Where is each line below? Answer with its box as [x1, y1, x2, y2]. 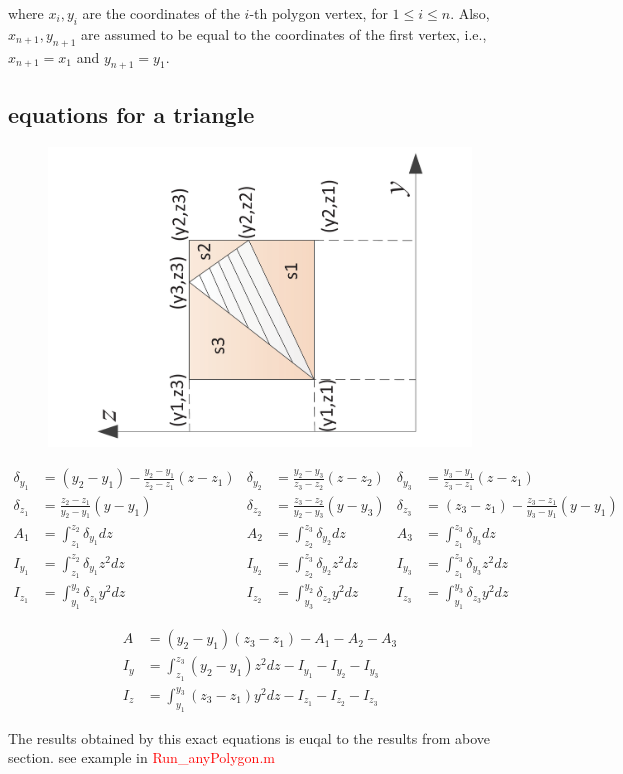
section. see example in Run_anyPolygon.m [8, 747, 275, 768]
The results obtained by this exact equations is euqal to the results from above [8, 727, 491, 748]
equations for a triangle [8, 98, 255, 129]
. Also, [450, 3, 490, 23]
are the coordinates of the [82, 3, 240, 23]
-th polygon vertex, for [249, 3, 388, 23]
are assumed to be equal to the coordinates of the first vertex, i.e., [81, 23, 487, 44]
